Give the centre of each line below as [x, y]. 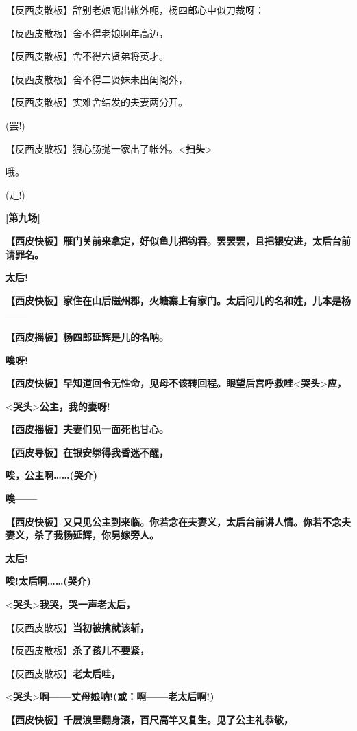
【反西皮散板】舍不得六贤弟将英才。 [87, 56]
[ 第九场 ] [23, 217]
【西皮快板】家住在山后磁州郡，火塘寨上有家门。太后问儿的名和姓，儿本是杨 [178, 300]
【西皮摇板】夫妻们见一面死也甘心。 [87, 429]
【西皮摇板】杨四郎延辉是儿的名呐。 [87, 336]
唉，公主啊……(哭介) [51, 475]
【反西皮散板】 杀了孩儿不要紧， [77, 650]
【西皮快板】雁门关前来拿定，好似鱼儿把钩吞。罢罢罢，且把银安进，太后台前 [178, 240]
